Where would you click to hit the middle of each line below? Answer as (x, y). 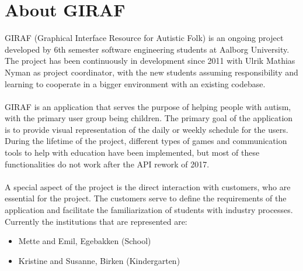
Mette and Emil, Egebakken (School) (85, 241)
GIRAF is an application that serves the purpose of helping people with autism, (148, 106)
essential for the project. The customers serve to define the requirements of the (146, 198)
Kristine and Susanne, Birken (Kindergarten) (99, 260)
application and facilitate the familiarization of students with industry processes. (149, 210)
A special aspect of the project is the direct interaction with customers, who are (148, 186)
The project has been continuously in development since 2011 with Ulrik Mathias (150, 61)
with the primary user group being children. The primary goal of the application (149, 118)
